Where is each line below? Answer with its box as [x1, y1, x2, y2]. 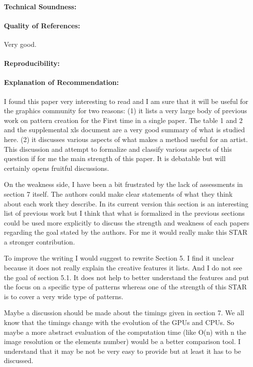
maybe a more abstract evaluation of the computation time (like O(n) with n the [4, 326, 246, 337]
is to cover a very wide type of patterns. [4, 291, 124, 301]
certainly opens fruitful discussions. [4, 163, 109, 173]
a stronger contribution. [4, 236, 75, 246]
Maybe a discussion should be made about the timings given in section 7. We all [4, 307, 245, 318]
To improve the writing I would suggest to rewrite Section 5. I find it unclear [4, 253, 234, 263]
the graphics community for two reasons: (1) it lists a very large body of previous [4, 105, 247, 116]
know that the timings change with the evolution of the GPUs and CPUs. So [4, 317, 234, 327]
